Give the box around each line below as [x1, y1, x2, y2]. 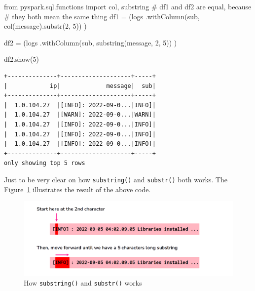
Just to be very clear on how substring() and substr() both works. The [4, 174, 228, 184]
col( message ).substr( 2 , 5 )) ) [4, 21, 87, 31]
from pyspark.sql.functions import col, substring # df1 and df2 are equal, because [4, 1, 252, 11]
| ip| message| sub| [4, 82, 156, 89]
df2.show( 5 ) [4, 54, 39, 64]
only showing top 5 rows [4, 160, 85, 167]
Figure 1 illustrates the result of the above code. [4, 184, 151, 194]
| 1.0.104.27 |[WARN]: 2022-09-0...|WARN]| [4, 111, 156, 119]
